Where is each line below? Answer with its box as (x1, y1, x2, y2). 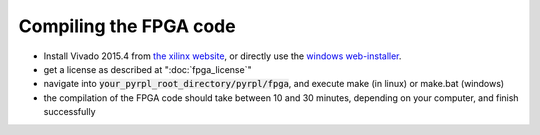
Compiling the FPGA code (18, 15, 236, 37)
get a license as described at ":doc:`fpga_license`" (43, 63, 252, 75)
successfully (43, 106, 96, 118)
